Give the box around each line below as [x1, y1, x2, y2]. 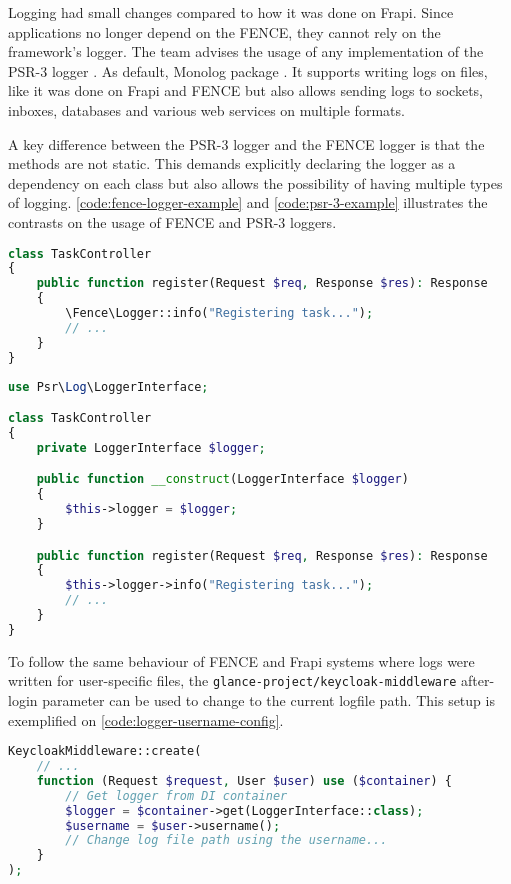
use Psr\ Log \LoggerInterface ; [8, 379, 209, 394]
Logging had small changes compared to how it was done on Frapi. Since [8, 2, 454, 22]
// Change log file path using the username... [65, 833, 388, 848]
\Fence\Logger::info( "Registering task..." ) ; [65, 306, 374, 321]
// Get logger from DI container [65, 788, 288, 803]
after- [460, 670, 495, 691]
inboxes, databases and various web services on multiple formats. [8, 99, 405, 120]
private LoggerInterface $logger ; [36, 440, 266, 455]
